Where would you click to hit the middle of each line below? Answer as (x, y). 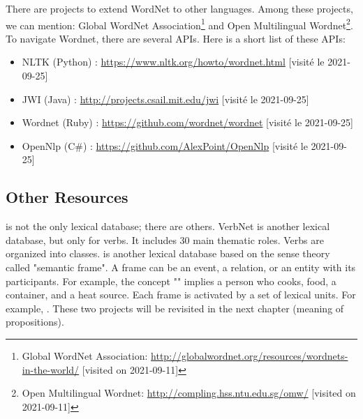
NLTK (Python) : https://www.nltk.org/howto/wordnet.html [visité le (173, 62)
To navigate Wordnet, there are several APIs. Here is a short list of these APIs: (176, 38)
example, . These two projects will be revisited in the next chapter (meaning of (175, 308)
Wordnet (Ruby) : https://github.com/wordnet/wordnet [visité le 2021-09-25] (187, 122)
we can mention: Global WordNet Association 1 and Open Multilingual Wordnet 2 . (179, 24)
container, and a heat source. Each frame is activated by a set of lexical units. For (181, 295)
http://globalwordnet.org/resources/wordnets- (250, 355)
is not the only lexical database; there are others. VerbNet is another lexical (168, 226)
